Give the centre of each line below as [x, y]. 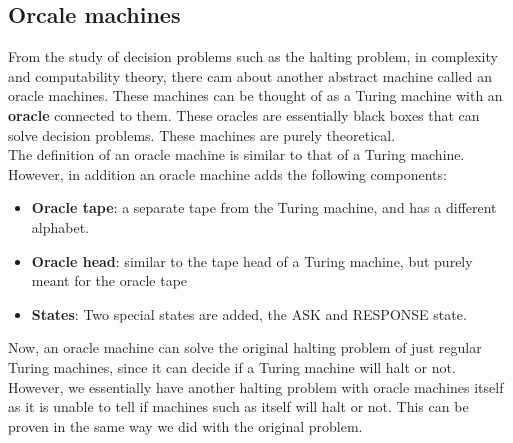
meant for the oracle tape [109, 280]
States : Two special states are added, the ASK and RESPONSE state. [249, 313]
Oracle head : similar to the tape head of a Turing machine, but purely [252, 260]
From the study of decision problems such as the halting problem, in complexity [253, 56]
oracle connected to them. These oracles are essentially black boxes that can [244, 114]
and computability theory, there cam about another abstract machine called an [250, 75]
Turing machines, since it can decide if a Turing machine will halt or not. [232, 366]
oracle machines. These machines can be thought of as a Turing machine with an [255, 95]
